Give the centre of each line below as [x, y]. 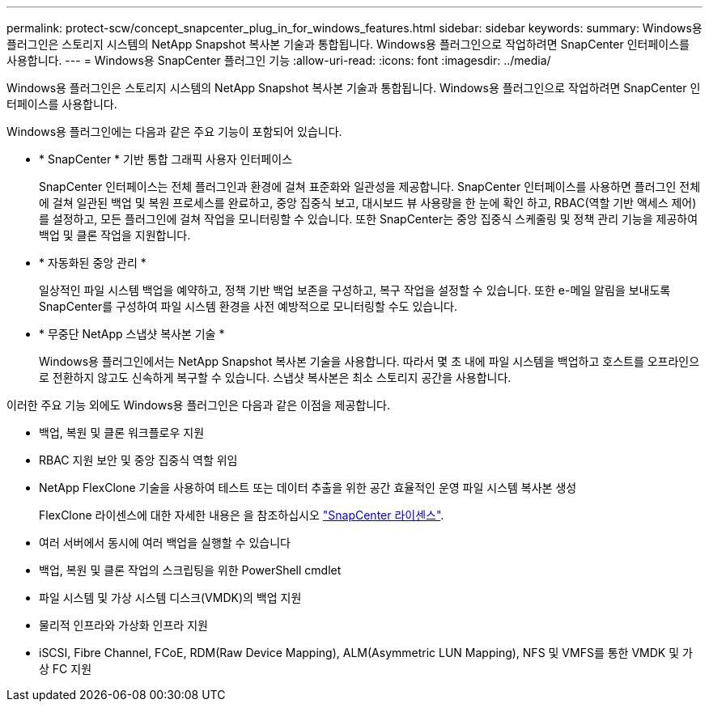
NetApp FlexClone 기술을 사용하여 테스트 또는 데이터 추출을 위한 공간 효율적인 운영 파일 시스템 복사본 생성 [308, 488]
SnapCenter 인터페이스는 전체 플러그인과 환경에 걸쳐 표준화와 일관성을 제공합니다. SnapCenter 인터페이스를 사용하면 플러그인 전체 [370, 187]
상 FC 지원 [66, 669]
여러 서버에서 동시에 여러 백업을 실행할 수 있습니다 [165, 543]
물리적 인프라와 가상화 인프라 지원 [123, 625]
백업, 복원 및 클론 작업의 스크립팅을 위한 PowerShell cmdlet [190, 570]
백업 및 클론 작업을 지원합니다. [115, 235]
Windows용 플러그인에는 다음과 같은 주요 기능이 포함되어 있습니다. [174, 131]
